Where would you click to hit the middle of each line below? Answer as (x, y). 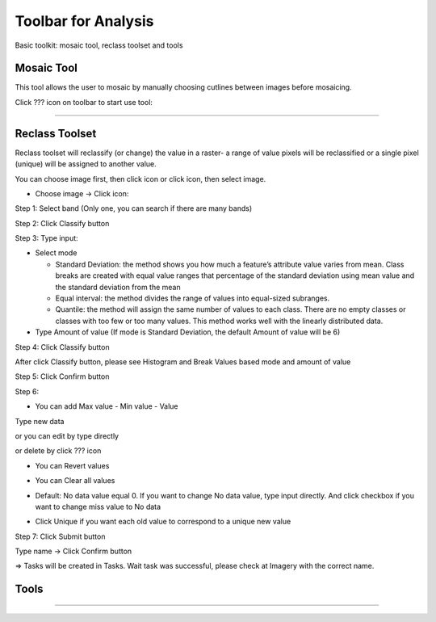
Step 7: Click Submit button (60, 536)
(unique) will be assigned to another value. (86, 164)
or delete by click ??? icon (58, 451)
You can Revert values (72, 465)
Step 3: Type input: (46, 238)
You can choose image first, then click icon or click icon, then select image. (140, 179)
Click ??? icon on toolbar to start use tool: (84, 102)
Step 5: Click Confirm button (62, 376)
